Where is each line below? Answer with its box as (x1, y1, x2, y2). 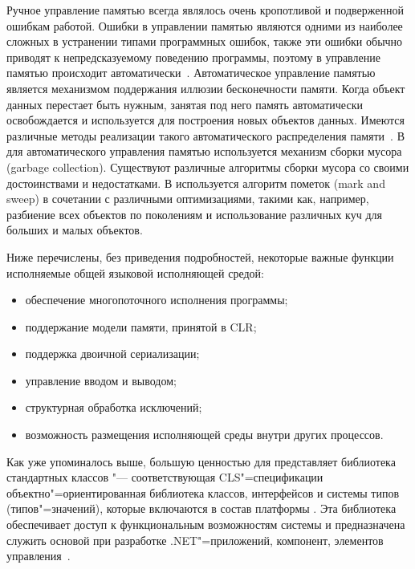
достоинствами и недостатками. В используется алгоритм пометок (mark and (6, 174, 385, 191)
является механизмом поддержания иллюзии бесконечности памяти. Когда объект (6, 79, 405, 96)
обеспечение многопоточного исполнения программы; (25, 291, 288, 308)
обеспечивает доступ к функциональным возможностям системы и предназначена (6, 516, 405, 533)
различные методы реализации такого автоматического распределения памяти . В (6, 127, 405, 144)
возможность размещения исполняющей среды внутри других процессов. (25, 426, 384, 443)
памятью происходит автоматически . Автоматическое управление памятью (6, 64, 376, 81)
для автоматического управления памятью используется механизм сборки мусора (6, 143, 402, 160)
